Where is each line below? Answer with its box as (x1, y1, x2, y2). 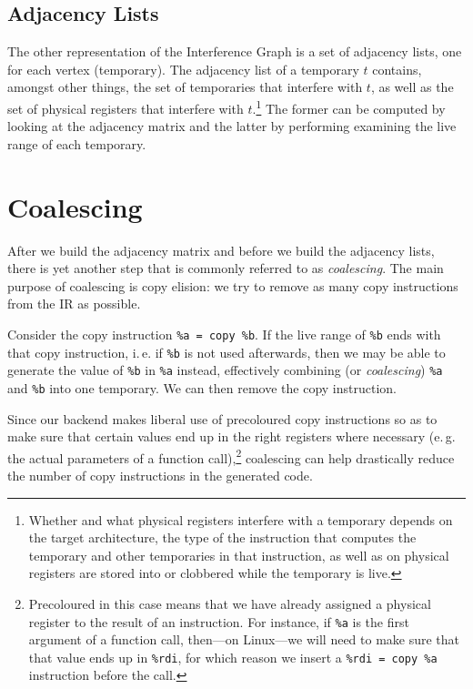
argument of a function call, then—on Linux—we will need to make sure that (28, 630, 460, 649)
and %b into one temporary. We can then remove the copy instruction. (7, 378, 397, 397)
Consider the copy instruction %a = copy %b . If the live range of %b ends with (7, 324, 441, 343)
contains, (372, 59, 422, 78)
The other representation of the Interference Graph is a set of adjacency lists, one (7, 42, 462, 61)
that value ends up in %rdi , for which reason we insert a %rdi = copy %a (28, 647, 438, 666)
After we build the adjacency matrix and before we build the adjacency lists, (7, 240, 435, 259)
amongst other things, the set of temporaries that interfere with (7, 77, 363, 96)
